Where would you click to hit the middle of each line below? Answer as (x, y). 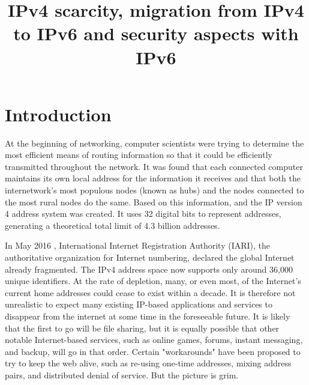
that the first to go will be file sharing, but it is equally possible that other (142, 328)
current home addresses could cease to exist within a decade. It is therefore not (150, 292)
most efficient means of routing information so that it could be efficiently (139, 155)
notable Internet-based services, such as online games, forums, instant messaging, (154, 340)
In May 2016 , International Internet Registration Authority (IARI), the (138, 245)
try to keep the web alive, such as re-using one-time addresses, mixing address (148, 363)
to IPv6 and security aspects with (156, 33)
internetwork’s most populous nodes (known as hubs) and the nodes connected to (154, 190)
